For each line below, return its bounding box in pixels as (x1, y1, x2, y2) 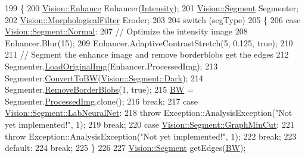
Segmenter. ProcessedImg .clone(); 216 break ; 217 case (5, 94, 198, 107)
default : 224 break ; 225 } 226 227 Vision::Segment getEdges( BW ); (5, 141, 246, 154)
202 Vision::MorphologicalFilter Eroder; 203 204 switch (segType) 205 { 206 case (5, 13, 301, 26)
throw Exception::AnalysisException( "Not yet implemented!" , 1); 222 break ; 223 (5, 129, 297, 142)
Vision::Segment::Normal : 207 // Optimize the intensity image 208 (5, 25, 248, 37)
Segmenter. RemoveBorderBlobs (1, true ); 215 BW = (5, 83, 194, 96)
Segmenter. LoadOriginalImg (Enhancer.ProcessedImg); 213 (5, 59, 218, 72)
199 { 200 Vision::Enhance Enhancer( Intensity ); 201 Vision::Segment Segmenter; (5, 2, 299, 14)
